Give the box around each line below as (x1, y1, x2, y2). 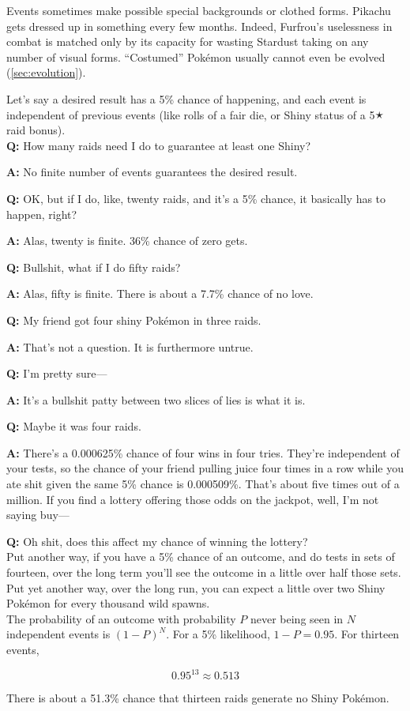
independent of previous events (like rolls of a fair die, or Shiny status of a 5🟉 (6, 106, 384, 122)
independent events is (6, 626, 111, 642)
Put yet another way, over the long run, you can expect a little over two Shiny (6, 579, 386, 596)
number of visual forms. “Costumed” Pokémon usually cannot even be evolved (6, 48, 386, 65)
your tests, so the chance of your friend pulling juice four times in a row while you (6, 460, 404, 476)
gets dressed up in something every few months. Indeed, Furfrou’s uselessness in (6, 17, 393, 34)
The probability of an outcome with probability (6, 610, 236, 626)
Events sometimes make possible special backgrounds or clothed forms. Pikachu (6, 2, 391, 18)
